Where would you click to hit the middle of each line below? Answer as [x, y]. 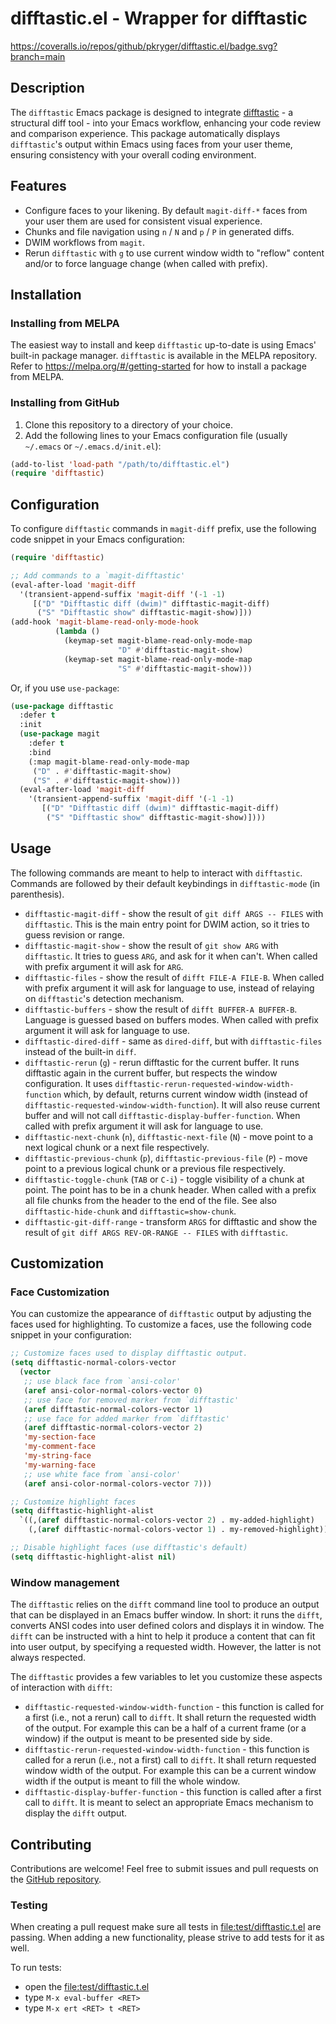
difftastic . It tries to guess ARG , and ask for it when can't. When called [171, 956]
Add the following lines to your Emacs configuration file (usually [156, 435]
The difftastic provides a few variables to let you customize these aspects [166, 1677]
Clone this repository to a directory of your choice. [128, 424]
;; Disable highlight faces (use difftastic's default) [129, 1548]
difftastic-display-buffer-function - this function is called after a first [173, 1792]
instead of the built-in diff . [80, 1051]
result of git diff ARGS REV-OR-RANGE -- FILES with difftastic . [156, 1232]
